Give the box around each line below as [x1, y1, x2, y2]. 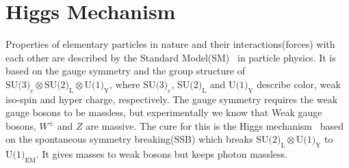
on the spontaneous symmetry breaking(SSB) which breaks [5, 132, 253, 146]
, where [109, 76, 140, 91]
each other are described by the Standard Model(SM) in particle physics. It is [5, 50, 336, 64]
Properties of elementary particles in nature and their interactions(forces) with [5, 37, 335, 51]
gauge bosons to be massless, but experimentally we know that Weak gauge [5, 105, 322, 120]
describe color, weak [257, 76, 341, 91]
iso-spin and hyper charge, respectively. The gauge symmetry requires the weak [5, 92, 338, 106]
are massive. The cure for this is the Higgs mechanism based [86, 118, 344, 132]
